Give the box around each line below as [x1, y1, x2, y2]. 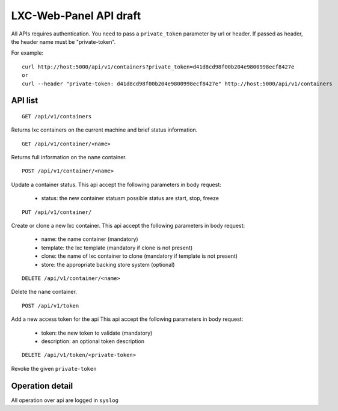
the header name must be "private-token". [11, 38, 116, 45]
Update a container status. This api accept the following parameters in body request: [11, 181, 222, 188]
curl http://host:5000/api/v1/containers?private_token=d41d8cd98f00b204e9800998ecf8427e [22, 63, 295, 70]
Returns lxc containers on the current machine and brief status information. [11, 126, 198, 133]
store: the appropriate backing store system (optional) [41, 261, 175, 268]
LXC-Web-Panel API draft [11, 9, 141, 22]
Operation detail [11, 380, 73, 391]
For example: [11, 49, 44, 56]
